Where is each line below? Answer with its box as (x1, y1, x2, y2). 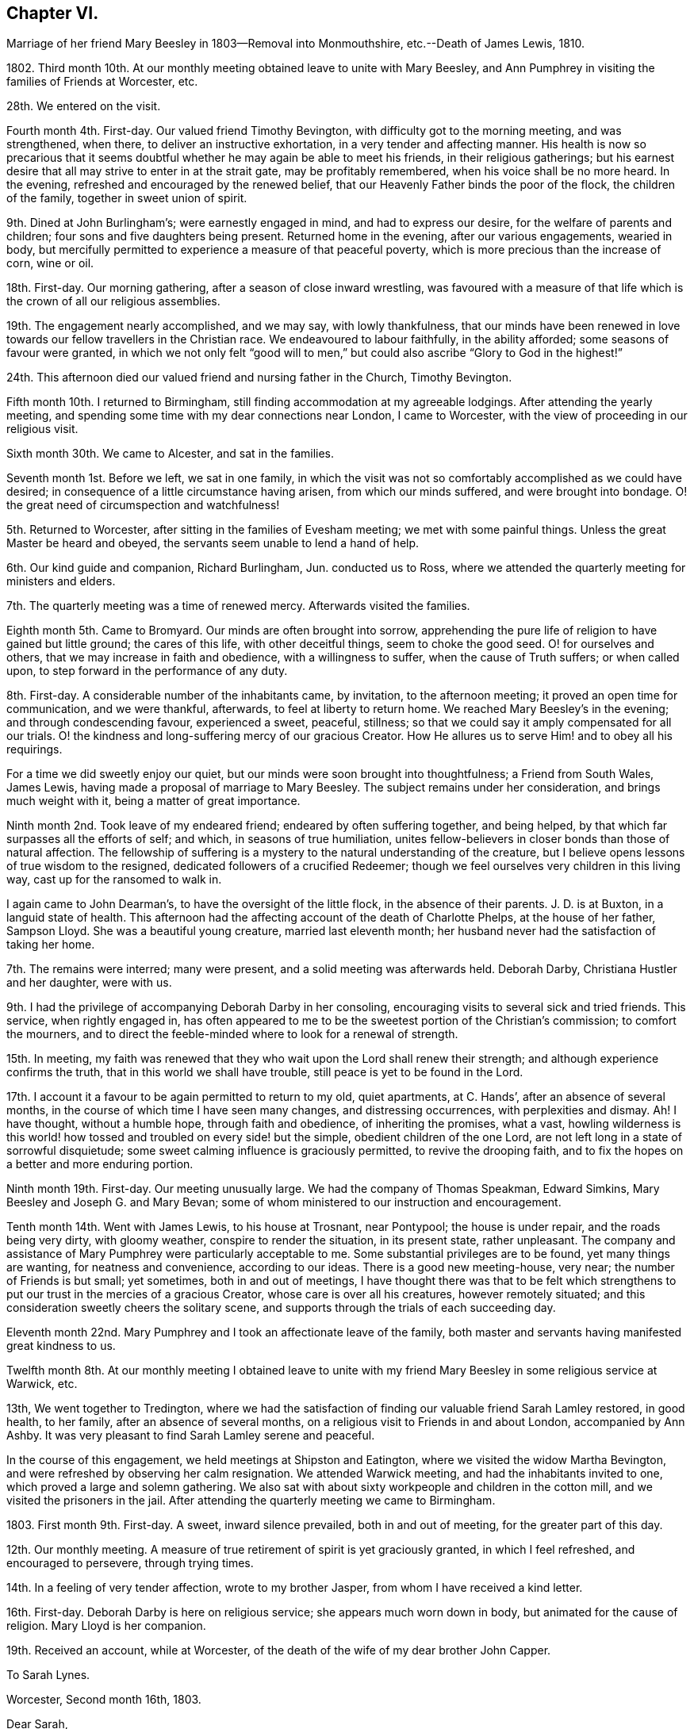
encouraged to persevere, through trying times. (6, 1556, 254, 1570)
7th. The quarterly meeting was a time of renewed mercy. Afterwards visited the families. (6, 599, 470, 613)
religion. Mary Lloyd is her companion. (6, 1619, 206, 1633)
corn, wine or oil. (6, 256, 94, 270)
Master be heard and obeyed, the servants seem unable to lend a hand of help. (6, 536, 420, 550)
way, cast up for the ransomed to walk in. (6, 872, 222, 887)
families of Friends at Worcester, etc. (6, 75, 198, 89)
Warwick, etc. (6, 1377, 78, 1391)
